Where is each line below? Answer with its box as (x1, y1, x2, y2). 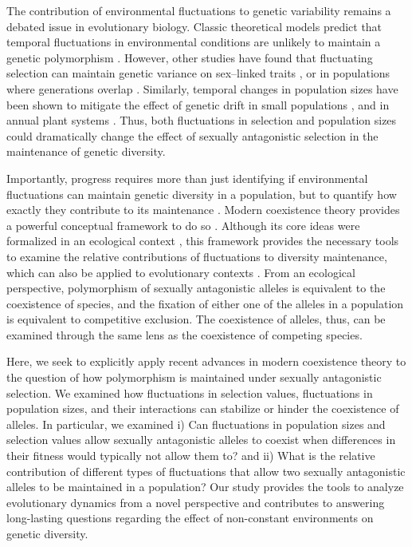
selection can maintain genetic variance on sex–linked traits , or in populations (6, 65, 390, 81)
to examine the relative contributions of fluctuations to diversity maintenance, (6, 248, 387, 264)
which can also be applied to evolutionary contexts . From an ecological (6, 264, 355, 280)
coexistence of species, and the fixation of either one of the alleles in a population (6, 295, 404, 311)
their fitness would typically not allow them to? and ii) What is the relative (6, 447, 375, 464)
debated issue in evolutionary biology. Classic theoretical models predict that (6, 18, 383, 34)
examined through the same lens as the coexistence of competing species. (6, 326, 363, 343)
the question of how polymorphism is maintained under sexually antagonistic (6, 369, 382, 386)
